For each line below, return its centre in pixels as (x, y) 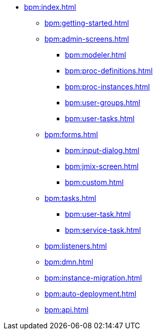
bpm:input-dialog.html (102, 150)
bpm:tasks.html (70, 198)
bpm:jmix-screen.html (102, 166)
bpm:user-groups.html (103, 103)
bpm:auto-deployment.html (91, 294)
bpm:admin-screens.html (87, 39)
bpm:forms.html (71, 134)
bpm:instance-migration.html (93, 278)
